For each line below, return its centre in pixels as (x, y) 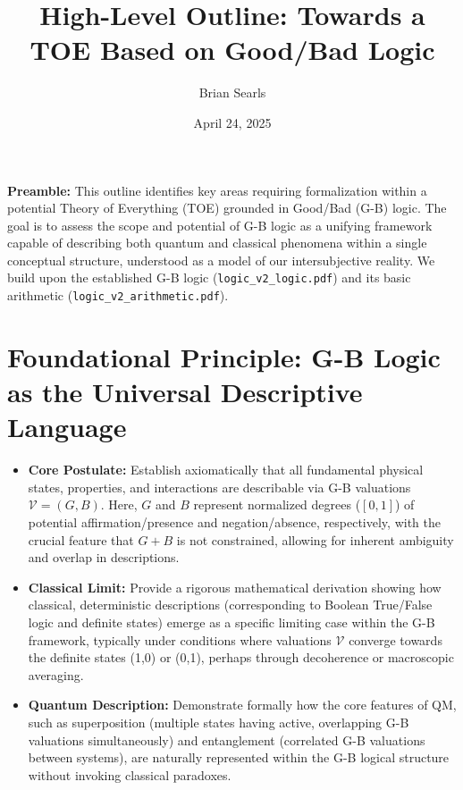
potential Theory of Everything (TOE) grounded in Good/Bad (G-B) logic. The (227, 208)
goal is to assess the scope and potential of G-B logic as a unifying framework (220, 225)
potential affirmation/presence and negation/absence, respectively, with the (234, 522)
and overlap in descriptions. (104, 557)
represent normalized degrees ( (277, 504)
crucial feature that (81, 539)
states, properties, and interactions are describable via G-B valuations (219, 487)
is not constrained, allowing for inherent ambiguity (315, 539)
